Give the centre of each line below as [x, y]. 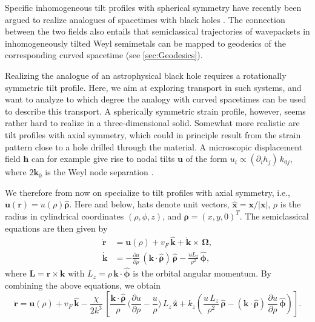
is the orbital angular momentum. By [202, 273]
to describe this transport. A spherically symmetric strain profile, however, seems [155, 111]
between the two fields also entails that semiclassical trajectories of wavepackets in [157, 31]
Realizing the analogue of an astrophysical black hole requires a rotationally [146, 75]
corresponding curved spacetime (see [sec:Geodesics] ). [104, 55]
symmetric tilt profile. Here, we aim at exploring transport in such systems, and [153, 87]
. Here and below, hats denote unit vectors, [149, 204]
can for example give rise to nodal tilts [103, 159]
